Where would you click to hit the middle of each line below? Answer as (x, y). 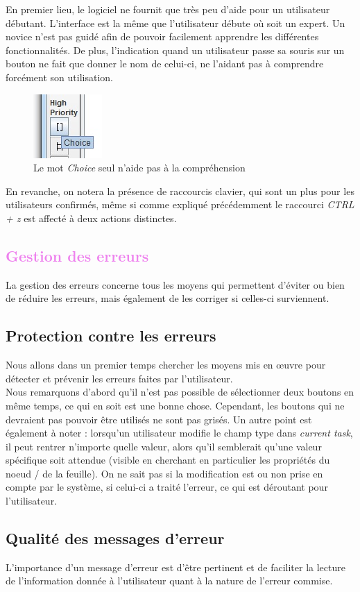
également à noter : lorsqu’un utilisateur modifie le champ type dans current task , (179, 433)
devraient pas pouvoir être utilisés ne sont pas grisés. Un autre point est (159, 419)
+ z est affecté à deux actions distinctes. (91, 218)
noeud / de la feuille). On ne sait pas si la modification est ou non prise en (164, 473)
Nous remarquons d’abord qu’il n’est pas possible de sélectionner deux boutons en (180, 392)
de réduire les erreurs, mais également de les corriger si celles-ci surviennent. (168, 298)
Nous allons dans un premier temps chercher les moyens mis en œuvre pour (166, 365)
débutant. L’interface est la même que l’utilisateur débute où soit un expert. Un (175, 23)
